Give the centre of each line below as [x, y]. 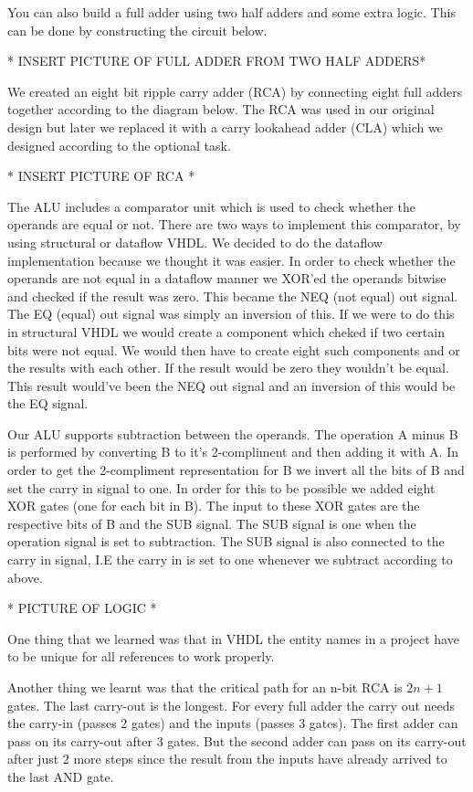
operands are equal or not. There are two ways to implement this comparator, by [234, 224]
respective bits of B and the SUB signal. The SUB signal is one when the [212, 523]
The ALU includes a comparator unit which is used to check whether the [211, 206]
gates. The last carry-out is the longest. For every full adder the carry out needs [231, 705]
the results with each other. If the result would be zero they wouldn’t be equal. [228, 368]
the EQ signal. [48, 403]
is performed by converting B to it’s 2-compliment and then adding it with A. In [233, 452]
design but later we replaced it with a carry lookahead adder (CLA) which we [225, 127]
